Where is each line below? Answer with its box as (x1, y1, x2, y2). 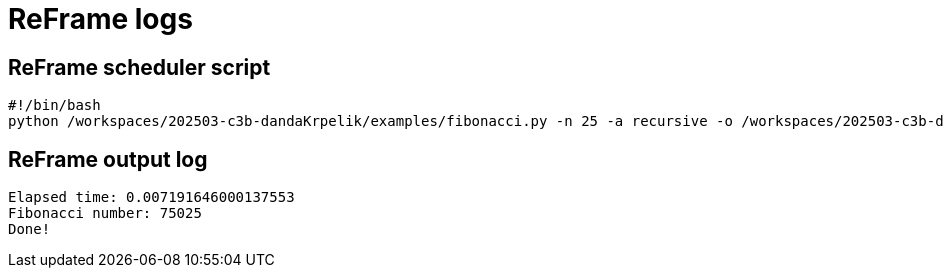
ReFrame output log (8, 146, 208, 172)
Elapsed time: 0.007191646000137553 (8, 189, 295, 206)
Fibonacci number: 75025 (8, 205, 202, 222)
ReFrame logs (8, 2, 193, 36)
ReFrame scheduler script (8, 54, 271, 80)
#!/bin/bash (8, 97, 101, 114)
